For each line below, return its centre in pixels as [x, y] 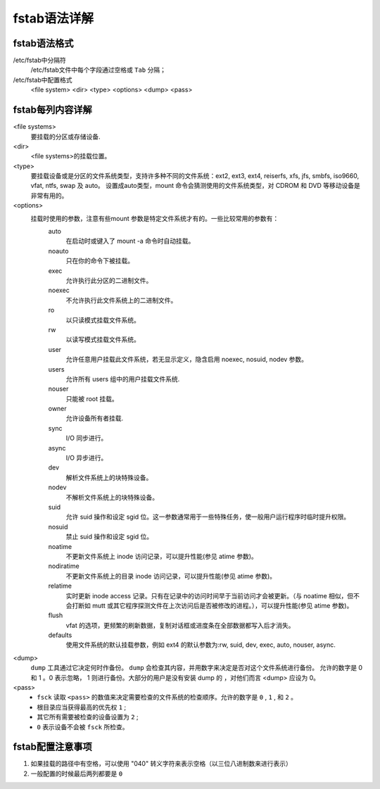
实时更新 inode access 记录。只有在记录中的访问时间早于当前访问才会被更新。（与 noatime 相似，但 [210, 595]
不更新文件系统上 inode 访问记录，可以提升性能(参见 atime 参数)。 [162, 556]
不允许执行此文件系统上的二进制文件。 [121, 300]
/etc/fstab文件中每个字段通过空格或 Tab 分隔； [99, 70]
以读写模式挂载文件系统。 [103, 340]
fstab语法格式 [43, 43]
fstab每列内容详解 [52, 110]
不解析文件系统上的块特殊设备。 [112, 497]
